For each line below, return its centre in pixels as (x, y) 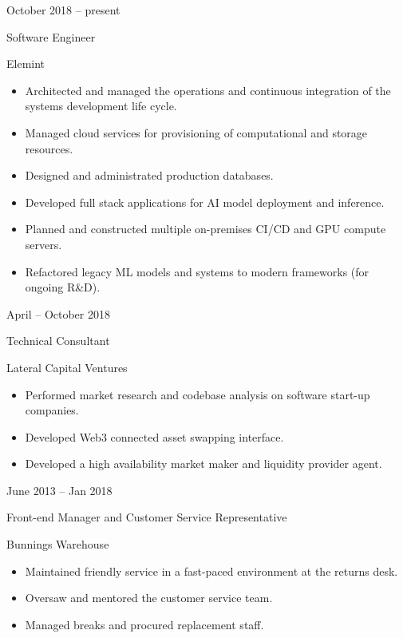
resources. (49, 148)
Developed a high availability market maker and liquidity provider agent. (203, 464)
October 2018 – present (63, 10)
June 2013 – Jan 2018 (59, 490)
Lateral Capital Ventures (67, 367)
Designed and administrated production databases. (149, 175)
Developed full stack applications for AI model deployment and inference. (205, 202)
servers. (43, 244)
